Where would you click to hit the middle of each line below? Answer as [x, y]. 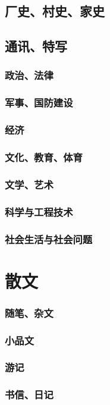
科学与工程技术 [39, 211]
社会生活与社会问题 [49, 239]
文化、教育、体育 [44, 157]
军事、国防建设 [39, 103]
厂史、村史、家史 [55, 11]
